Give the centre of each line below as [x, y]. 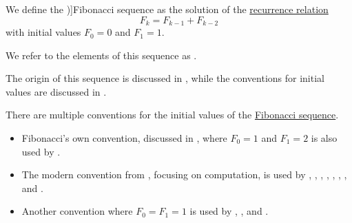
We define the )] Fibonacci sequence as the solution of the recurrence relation [167, 9]
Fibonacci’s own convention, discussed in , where [124, 138]
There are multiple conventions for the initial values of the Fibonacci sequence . [172, 115]
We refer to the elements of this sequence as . [101, 55]
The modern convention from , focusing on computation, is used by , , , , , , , [184, 174]
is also [324, 138]
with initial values [43, 32]
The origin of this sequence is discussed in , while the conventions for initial [165, 78]
